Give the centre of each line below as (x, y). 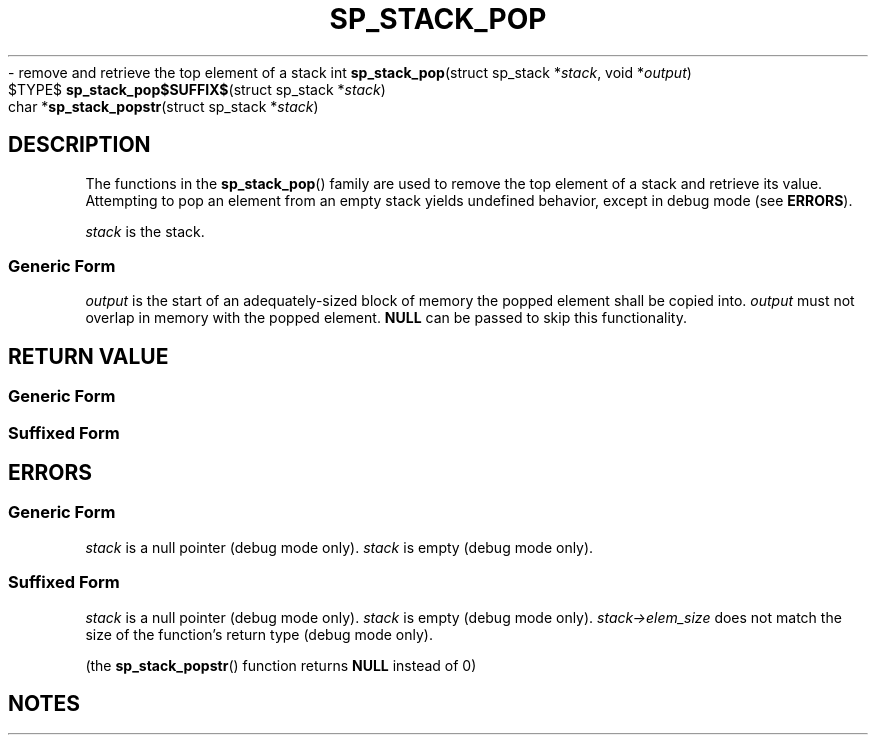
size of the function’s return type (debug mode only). (259, 634)
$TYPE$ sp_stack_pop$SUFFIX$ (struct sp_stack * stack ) (197, 89)
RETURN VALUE (88, 356)
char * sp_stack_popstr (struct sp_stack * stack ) (163, 106)
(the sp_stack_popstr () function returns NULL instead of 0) (281, 665)
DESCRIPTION (79, 145)
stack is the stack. (145, 231)
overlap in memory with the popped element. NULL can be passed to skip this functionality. (386, 318)
